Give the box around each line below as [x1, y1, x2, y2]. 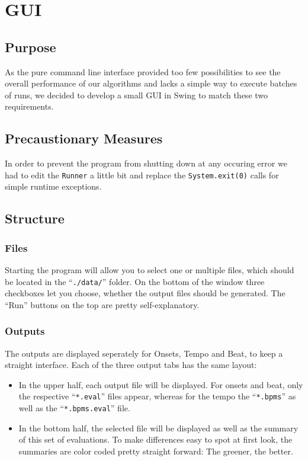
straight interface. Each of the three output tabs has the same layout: [5, 358, 257, 371]
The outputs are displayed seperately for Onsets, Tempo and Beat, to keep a [5, 347, 283, 359]
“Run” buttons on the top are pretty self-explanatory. [5, 298, 200, 310]
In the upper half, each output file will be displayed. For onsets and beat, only [18, 378, 303, 390]
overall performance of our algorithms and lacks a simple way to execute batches [5, 77, 297, 89]
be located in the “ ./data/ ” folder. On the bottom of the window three [5, 275, 265, 287]
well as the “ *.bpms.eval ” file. [18, 402, 130, 414]
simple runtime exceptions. [5, 180, 102, 193]
